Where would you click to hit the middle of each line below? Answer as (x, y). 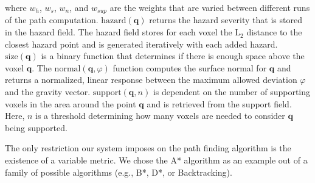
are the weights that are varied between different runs (210, 7)
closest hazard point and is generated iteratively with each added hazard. (141, 44)
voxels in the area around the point (71, 103)
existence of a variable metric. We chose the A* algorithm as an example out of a (156, 160)
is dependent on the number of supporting (231, 92)
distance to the (274, 32)
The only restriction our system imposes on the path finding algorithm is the (148, 148)
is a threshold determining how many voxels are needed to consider (160, 116)
